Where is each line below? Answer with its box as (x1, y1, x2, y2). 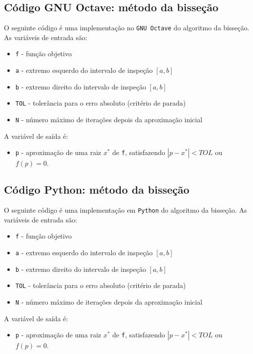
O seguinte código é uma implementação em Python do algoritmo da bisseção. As (4, 205, 247, 215)
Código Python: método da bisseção (4, 182, 190, 197)
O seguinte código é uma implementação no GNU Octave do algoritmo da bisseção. (4, 22, 250, 33)
